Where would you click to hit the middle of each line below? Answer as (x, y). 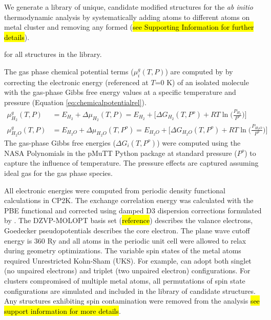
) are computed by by (199, 71)
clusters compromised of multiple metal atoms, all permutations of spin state (125, 281)
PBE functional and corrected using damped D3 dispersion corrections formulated (133, 210)
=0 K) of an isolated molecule (202, 82)
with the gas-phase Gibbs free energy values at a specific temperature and (120, 92)
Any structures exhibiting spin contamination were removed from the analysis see (132, 301)
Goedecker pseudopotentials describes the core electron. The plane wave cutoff (127, 231)
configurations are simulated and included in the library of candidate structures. (130, 291)
